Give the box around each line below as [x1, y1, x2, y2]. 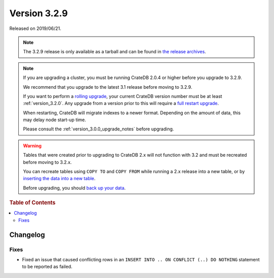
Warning [23, 143, 42, 149]
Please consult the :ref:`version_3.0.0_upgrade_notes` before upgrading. [23, 126, 175, 132]
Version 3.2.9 [9, 8, 68, 19]
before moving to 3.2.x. [23, 159, 72, 165]
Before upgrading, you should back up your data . [23, 185, 126, 191]
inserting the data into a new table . [23, 176, 96, 182]
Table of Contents [9, 199, 56, 206]
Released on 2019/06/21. [9, 25, 61, 31]
